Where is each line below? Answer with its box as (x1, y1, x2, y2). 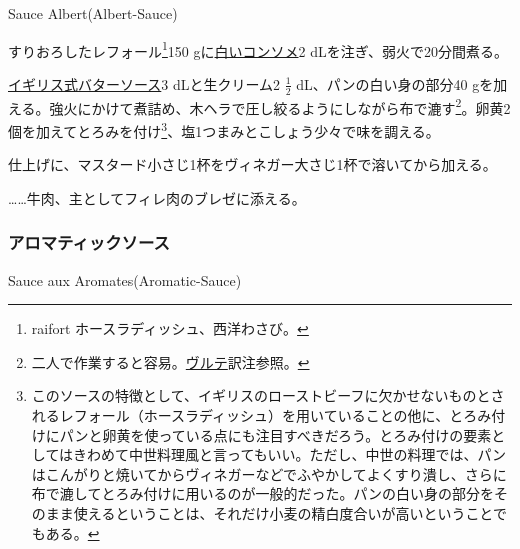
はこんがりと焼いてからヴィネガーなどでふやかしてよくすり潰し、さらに (31, 463, 507, 484)
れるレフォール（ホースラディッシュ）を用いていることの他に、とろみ (31, 404, 492, 425)
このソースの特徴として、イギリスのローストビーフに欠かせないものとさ (31, 385, 505, 406)
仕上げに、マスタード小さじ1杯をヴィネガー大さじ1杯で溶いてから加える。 (8, 154, 497, 175)
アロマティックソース (8, 230, 170, 255)
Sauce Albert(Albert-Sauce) (8, 3, 178, 23)
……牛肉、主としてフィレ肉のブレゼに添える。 (8, 187, 306, 208)
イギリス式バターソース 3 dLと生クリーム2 (8, 73, 281, 94)
